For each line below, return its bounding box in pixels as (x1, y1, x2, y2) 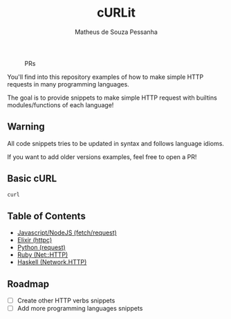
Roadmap (7, 278, 50, 290)
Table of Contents (7, 210, 86, 222)
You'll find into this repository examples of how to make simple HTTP (7, 73, 204, 81)
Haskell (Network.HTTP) (17, 258, 87, 266)
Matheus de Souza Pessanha (75, 28, 158, 36)
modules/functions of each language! (7, 100, 114, 109)
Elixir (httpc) (17, 236, 53, 244)
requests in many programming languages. (7, 80, 129, 88)
